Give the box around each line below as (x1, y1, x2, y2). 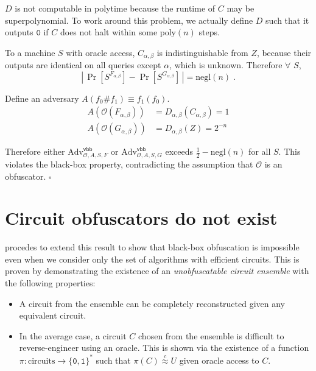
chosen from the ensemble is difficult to (138, 329, 284, 342)
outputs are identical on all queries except (5, 58, 161, 71)
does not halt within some (60, 26, 158, 38)
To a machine (5, 46, 55, 58)
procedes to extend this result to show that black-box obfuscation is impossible (5, 241, 300, 253)
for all (248, 145, 271, 158)
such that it (265, 13, 309, 26)
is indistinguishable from (156, 46, 248, 58)
